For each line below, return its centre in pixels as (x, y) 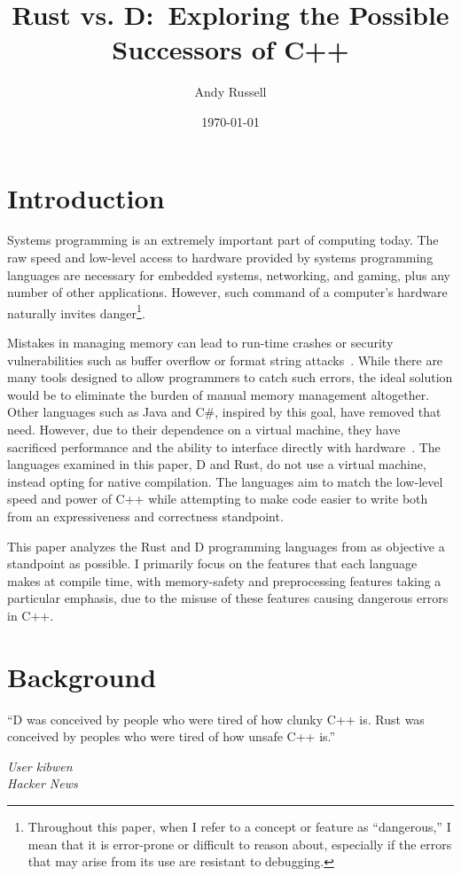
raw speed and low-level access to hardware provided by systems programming (220, 258)
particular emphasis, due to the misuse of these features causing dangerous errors (228, 598)
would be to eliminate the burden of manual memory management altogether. (219, 394)
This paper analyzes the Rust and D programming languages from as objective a (226, 546)
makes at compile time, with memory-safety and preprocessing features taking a (224, 580)
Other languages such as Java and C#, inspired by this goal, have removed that (224, 412)
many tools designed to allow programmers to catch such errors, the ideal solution (230, 377)
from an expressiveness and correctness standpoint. (145, 516)
